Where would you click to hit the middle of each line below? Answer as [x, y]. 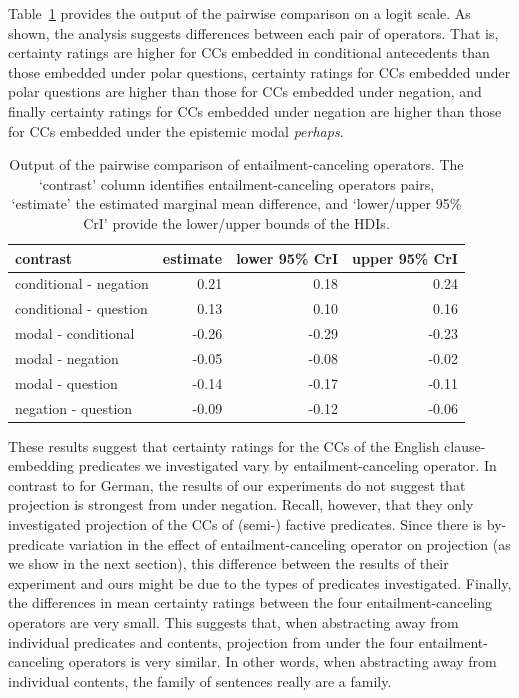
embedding [41, 465]
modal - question [66, 382]
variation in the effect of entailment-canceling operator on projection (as [289, 543]
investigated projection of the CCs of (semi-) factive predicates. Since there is [245, 524]
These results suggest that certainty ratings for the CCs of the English [224, 445]
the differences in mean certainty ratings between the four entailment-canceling [250, 602]
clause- [465, 445]
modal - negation [67, 357]
